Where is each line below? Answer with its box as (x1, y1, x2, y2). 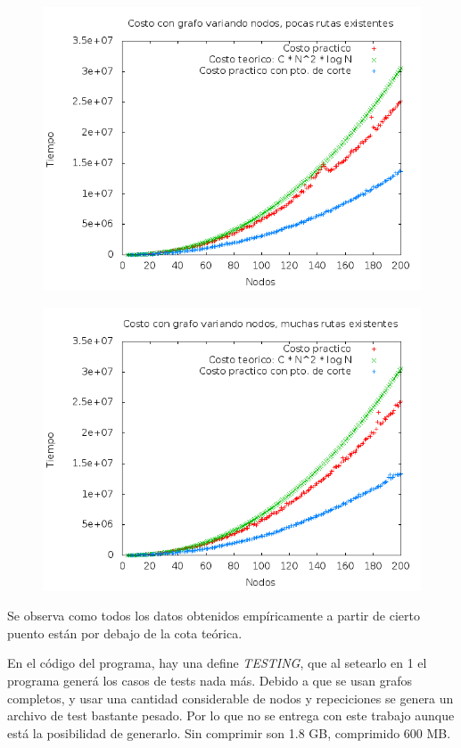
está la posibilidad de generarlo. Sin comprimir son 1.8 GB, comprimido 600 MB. (7, 723, 451, 742)
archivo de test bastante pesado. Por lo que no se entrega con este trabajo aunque (7, 706, 455, 725)
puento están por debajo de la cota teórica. (7, 623, 243, 642)
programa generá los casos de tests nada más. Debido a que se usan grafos (7, 670, 413, 689)
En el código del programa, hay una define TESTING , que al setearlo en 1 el (7, 653, 427, 672)
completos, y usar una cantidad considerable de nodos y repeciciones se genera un (7, 688, 454, 707)
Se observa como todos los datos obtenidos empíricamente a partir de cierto (7, 606, 420, 625)
